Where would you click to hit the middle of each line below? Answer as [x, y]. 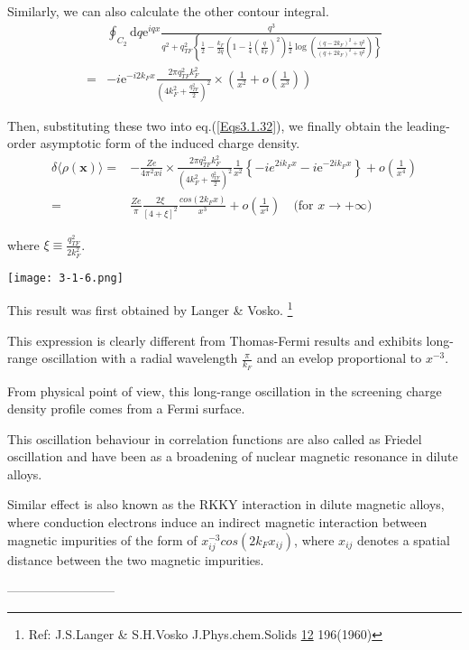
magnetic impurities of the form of [102, 539]
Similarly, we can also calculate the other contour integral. [168, 11]
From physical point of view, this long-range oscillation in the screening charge [225, 390]
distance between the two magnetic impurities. [136, 559]
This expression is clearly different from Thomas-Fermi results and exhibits [215, 340]
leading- [428, 125]
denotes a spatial [404, 539]
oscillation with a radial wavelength [140, 358]
